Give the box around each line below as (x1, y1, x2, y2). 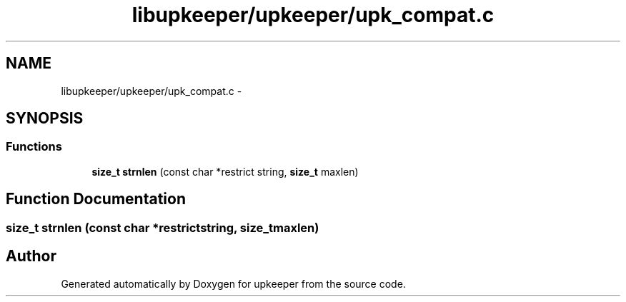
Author (6, 247, 56, 266)
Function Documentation (6, 190, 186, 208)
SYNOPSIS (6, 109, 84, 128)
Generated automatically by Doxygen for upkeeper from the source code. (61, 277, 406, 290)
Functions (6, 139, 62, 154)
